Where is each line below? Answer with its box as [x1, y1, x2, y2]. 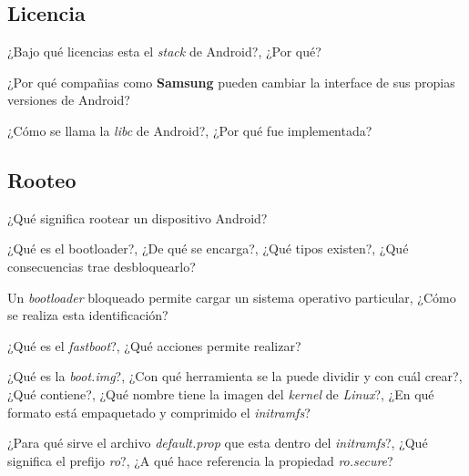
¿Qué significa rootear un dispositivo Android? [7, 208, 268, 227]
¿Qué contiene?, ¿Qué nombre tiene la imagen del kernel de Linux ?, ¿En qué [7, 384, 434, 403]
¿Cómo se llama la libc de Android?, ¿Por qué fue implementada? [7, 120, 372, 140]
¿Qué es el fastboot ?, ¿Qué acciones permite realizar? [7, 336, 301, 355]
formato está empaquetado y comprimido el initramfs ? [7, 402, 311, 421]
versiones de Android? [7, 90, 130, 109]
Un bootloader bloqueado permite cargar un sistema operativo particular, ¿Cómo [7, 287, 456, 306]
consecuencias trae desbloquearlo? [7, 256, 196, 275]
